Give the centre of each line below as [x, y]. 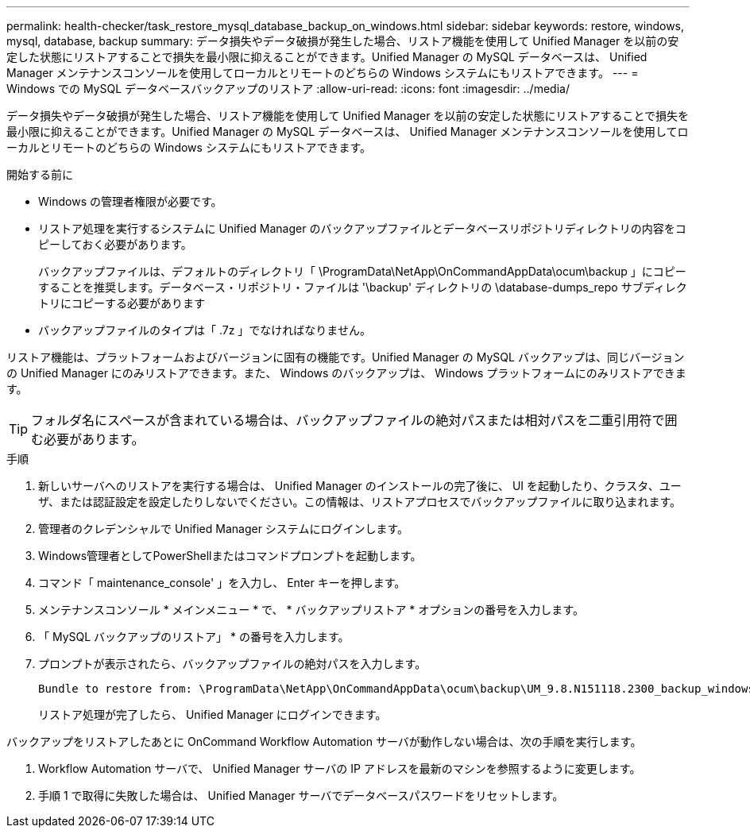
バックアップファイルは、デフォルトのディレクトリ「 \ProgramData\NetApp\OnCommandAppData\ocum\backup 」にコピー [362, 271]
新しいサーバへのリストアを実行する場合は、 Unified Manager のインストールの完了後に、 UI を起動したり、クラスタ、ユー [360, 486]
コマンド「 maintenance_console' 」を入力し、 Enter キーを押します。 [222, 583]
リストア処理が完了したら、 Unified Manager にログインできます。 [213, 714]
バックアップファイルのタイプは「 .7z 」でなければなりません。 [205, 330]
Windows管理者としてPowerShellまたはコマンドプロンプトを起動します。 [230, 556]
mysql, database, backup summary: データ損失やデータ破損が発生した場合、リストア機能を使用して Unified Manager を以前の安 [343, 41]
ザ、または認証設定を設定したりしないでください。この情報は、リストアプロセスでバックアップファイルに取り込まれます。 [360, 502]
